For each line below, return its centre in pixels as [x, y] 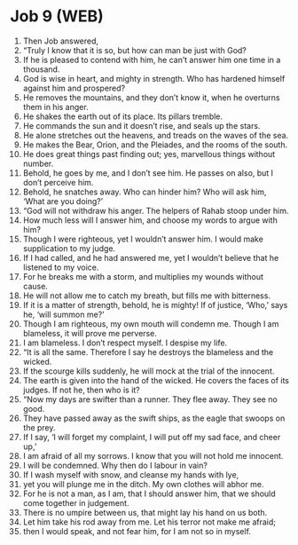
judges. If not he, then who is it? [81, 390]
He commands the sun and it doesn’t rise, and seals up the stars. [141, 125]
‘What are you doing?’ [63, 201]
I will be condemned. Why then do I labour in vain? [115, 465]
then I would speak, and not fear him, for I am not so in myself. [137, 531]
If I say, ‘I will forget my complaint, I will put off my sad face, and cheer [152, 437]
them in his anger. [55, 107]
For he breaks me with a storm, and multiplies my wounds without [143, 276]
